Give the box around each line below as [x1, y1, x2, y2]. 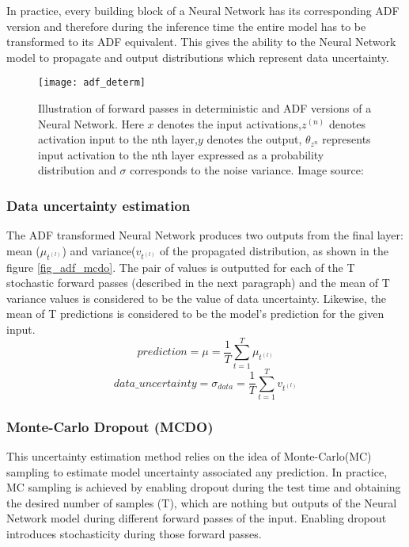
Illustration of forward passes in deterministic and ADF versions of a [38, 100, 372, 117]
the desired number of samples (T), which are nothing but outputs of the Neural [6, 494, 397, 511]
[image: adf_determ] [38, 77, 146, 89]
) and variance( [62, 242, 136, 258]
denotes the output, [206, 131, 302, 147]
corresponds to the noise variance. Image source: [130, 162, 364, 178]
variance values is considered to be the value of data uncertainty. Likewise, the [6, 289, 387, 306]
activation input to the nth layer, [38, 131, 198, 147]
